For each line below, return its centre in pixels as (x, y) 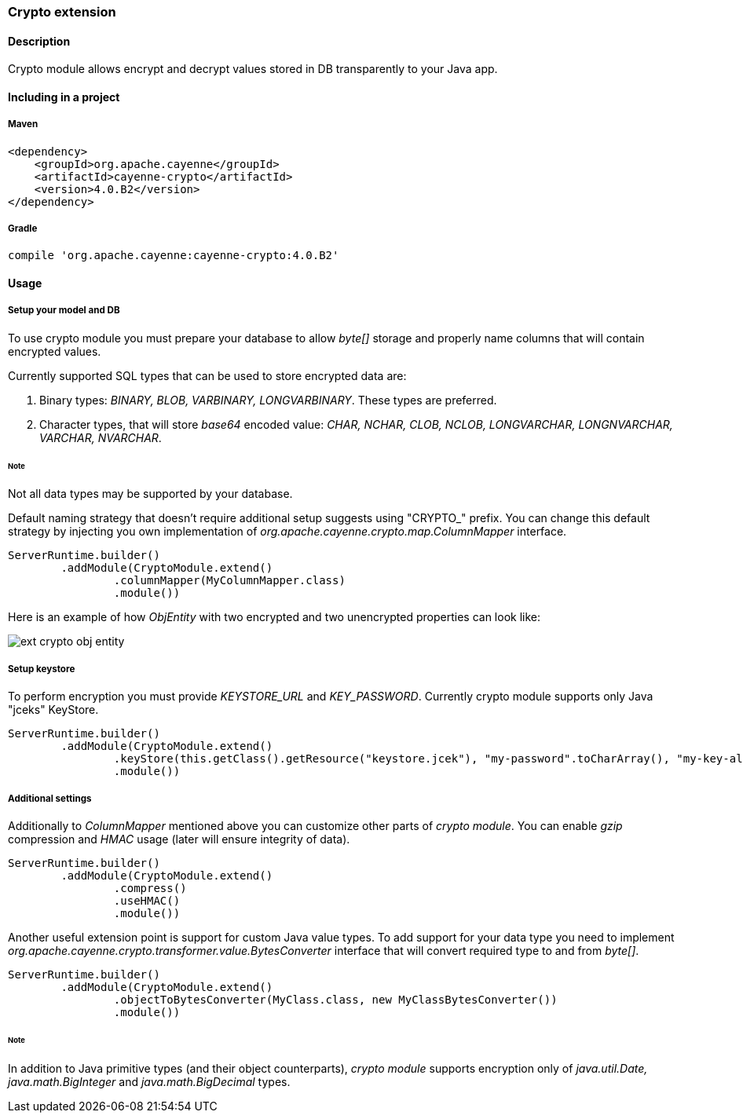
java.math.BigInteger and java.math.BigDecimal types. (149, 1081)
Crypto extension (62, 12)
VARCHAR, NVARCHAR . (101, 437)
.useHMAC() (147, 901)
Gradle (23, 229)
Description (39, 41)
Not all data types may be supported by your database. (150, 494)
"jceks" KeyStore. (53, 710)
